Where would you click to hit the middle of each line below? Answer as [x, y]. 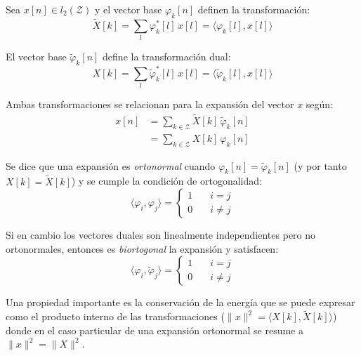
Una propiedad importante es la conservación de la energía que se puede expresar [180, 302]
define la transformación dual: [167, 57]
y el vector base [129, 9]
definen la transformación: [254, 9]
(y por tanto [320, 165]
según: [319, 104]
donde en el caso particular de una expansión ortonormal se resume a [155, 330]
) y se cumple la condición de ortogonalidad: [166, 181]
